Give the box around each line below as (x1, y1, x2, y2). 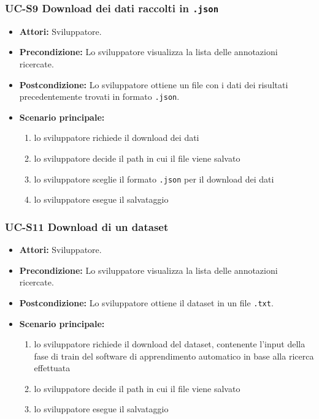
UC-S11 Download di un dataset (5, 219, 169, 234)
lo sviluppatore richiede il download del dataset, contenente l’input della (34, 338, 306, 350)
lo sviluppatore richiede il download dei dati (34, 131, 199, 144)
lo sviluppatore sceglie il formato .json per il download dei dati (34, 172, 274, 185)
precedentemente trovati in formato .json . (19, 90, 180, 103)
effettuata (34, 361, 71, 374)
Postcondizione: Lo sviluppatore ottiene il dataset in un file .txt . (19, 296, 274, 309)
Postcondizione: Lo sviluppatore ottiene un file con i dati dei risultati (19, 78, 288, 91)
